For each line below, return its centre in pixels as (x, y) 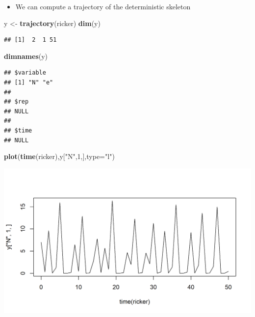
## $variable (25, 73)
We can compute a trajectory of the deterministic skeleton (103, 6)
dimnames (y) (26, 56)
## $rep (16, 102)
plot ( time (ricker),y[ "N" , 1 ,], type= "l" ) (59, 156)
